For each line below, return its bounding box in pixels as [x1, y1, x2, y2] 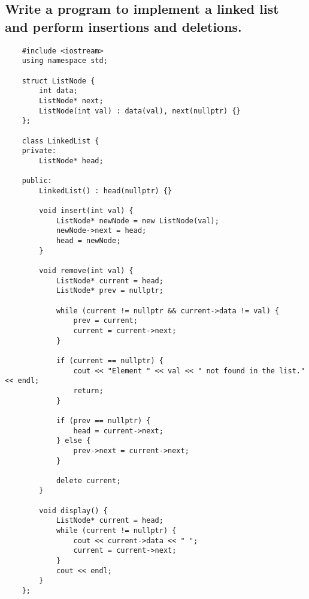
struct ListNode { [22, 76, 95, 85]
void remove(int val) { [39, 266, 134, 275]
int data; [39, 86, 78, 95]
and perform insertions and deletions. [5, 17, 242, 35]
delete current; [56, 476, 121, 485]
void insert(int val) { [39, 206, 134, 215]
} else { [56, 436, 91, 445]
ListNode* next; [39, 96, 104, 105]
